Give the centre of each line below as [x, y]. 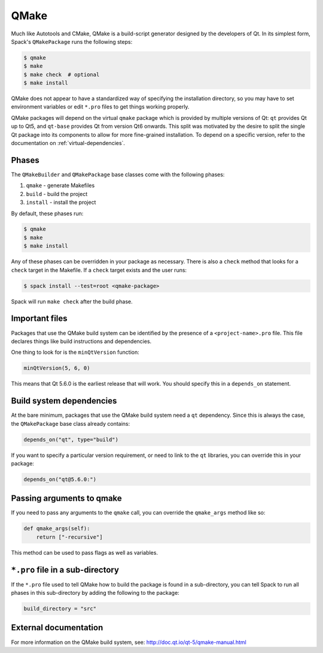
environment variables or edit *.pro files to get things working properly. [100, 107]
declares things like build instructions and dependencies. [81, 341]
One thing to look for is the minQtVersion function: [75, 352]
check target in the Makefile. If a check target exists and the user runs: [99, 270]
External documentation [57, 628]
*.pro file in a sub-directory [65, 570]
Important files [39, 319]
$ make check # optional [62, 74]
